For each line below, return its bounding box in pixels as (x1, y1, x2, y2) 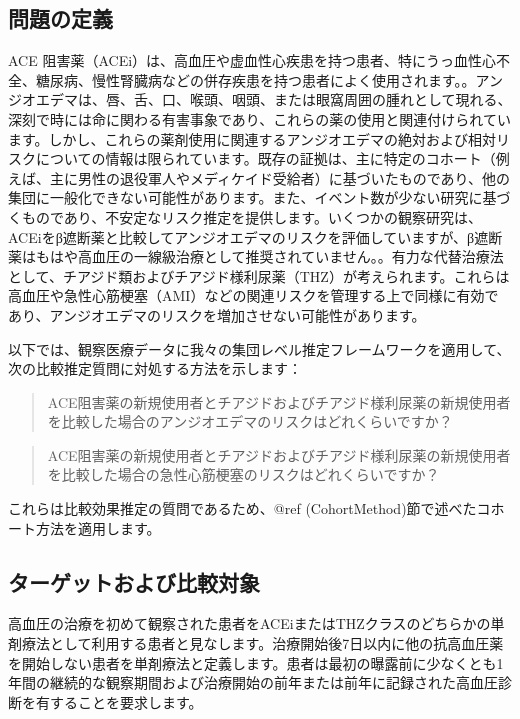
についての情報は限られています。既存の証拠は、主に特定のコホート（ (35, 148, 496, 169)
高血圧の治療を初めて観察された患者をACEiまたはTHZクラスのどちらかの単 (8, 613, 505, 634)
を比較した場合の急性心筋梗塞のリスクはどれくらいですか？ (47, 464, 440, 485)
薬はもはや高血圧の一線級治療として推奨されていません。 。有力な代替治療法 (8, 246, 504, 267)
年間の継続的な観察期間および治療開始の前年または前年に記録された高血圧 (8, 672, 498, 693)
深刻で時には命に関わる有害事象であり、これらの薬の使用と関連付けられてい (8, 108, 511, 129)
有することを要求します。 (35, 691, 203, 712)
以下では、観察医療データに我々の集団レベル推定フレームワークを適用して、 (8, 338, 511, 359)
